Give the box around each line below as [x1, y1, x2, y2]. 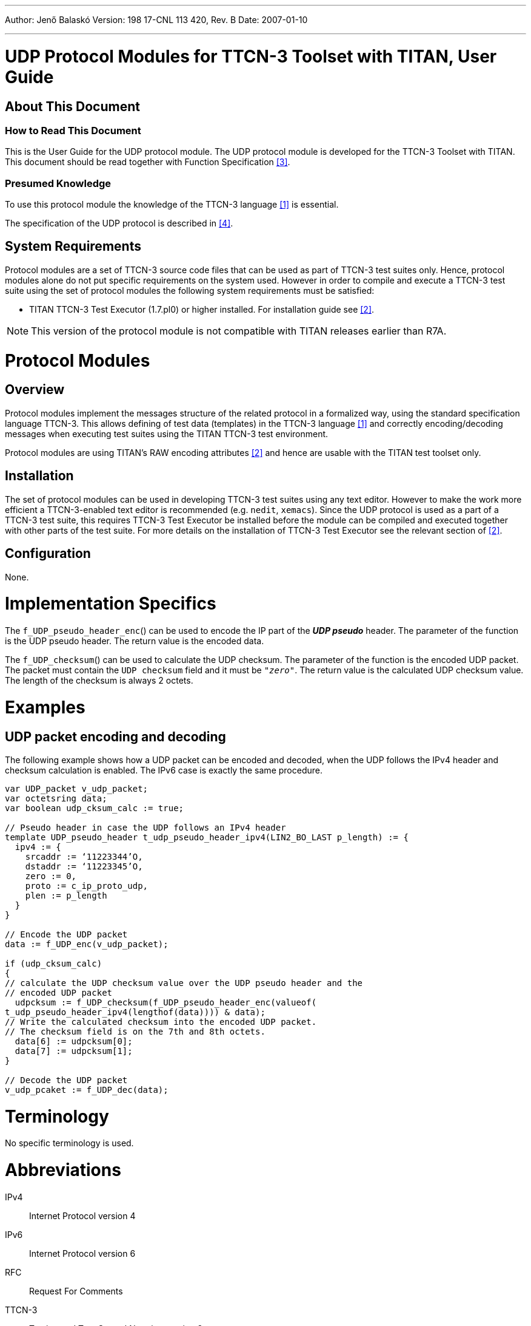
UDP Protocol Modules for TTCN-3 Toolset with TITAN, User [5, 46, 497, 67]
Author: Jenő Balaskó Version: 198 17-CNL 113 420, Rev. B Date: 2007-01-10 [5, 15, 308, 25]
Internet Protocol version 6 [29, 1248, 136, 1259]
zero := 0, [25, 871, 77, 881]
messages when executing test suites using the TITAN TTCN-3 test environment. [5, 428, 329, 439]
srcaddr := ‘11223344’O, [25, 851, 143, 862]
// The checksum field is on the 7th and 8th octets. [5, 1026, 265, 1036]
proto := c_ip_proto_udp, [25, 880, 149, 891]
